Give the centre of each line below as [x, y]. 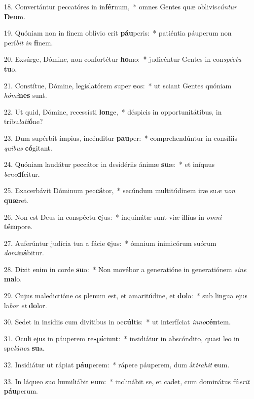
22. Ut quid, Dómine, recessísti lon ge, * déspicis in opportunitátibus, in [113, 111]
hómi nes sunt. [26, 95]
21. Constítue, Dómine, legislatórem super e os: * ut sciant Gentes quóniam [118, 85]
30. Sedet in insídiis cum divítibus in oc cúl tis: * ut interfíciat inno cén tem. [117, 322]
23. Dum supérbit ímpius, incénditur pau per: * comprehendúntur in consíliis [121, 138]
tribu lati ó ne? [23, 121]
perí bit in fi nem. [29, 42]
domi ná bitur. [24, 253]
